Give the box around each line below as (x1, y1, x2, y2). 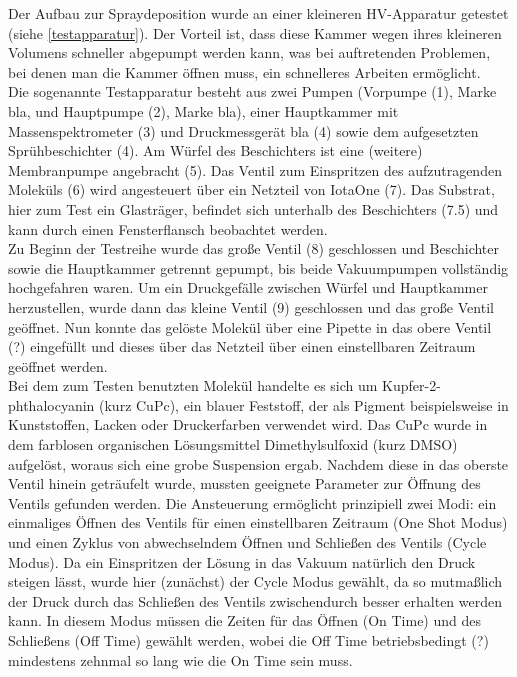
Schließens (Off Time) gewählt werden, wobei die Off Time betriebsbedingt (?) (8, 630, 489, 650)
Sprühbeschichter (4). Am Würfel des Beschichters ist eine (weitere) (8, 140, 423, 161)
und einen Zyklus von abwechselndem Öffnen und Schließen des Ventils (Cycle (8, 532, 487, 553)
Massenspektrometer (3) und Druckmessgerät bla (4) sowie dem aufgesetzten (8, 120, 479, 141)
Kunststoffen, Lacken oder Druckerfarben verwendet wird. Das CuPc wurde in (8, 414, 488, 435)
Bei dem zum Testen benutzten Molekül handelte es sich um (8, 375, 378, 396)
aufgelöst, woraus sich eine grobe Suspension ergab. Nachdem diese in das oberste (8, 453, 509, 474)
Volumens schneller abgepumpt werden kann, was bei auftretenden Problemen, (8, 42, 491, 63)
